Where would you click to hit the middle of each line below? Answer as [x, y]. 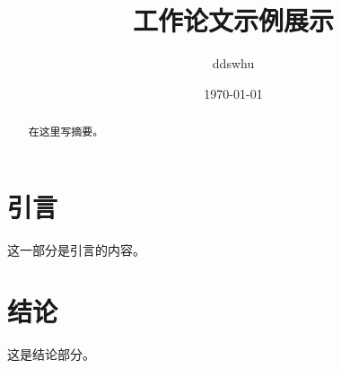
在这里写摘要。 [66, 132]
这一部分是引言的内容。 [76, 249]
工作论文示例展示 [233, 20]
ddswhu [233, 63]
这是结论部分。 [51, 354]
